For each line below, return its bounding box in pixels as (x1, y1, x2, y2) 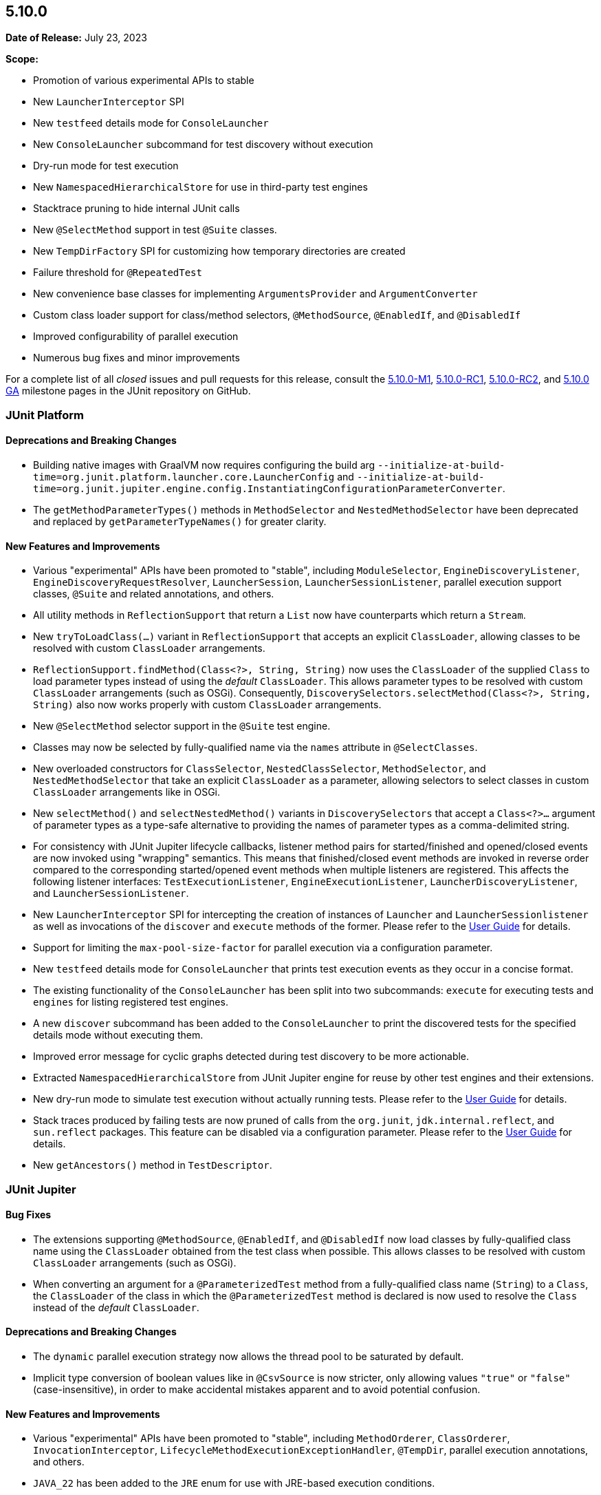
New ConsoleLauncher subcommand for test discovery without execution (33, 138, 373, 151)
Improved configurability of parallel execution (33, 330, 239, 343)
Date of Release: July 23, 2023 (6, 32, 147, 44)
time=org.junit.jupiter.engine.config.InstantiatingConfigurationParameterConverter (33, 483, 503, 495)
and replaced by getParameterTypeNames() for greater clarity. (33, 516, 327, 528)
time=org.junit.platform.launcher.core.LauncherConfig (33, 471, 335, 483)
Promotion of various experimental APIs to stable (33, 74, 254, 87)
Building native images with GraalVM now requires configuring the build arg (33, 459, 375, 471)
